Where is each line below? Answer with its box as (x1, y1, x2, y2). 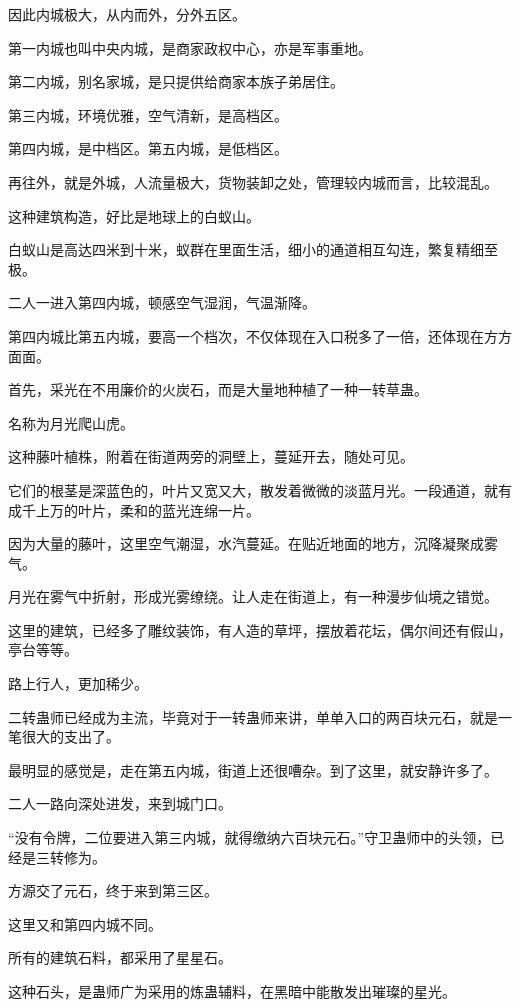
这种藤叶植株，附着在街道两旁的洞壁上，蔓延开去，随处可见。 (8, 446, 414, 467)
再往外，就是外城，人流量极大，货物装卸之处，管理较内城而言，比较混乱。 (8, 171, 498, 192)
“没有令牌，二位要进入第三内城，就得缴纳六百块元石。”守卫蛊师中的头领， (8, 827, 491, 848)
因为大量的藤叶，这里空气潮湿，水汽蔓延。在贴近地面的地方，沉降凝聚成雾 (8, 533, 498, 554)
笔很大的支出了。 (8, 726, 120, 747)
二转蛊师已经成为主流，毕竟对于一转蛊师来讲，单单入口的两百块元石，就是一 (8, 706, 512, 727)
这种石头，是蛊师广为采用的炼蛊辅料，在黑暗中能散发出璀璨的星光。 (8, 981, 456, 1001)
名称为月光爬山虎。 (8, 412, 134, 433)
